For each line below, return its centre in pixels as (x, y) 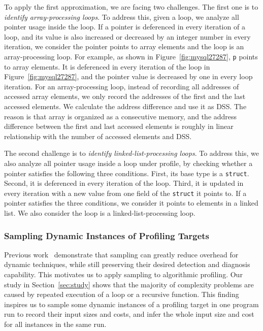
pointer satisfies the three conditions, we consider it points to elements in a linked (131, 203)
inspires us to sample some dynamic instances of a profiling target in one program (131, 304)
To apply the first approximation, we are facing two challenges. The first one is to (131, 7)
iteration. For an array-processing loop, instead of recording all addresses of (122, 86)
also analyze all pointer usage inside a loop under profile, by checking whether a (128, 163)
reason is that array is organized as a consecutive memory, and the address (121, 116)
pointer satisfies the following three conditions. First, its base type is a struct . (127, 173)
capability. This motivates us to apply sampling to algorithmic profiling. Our (123, 274)
